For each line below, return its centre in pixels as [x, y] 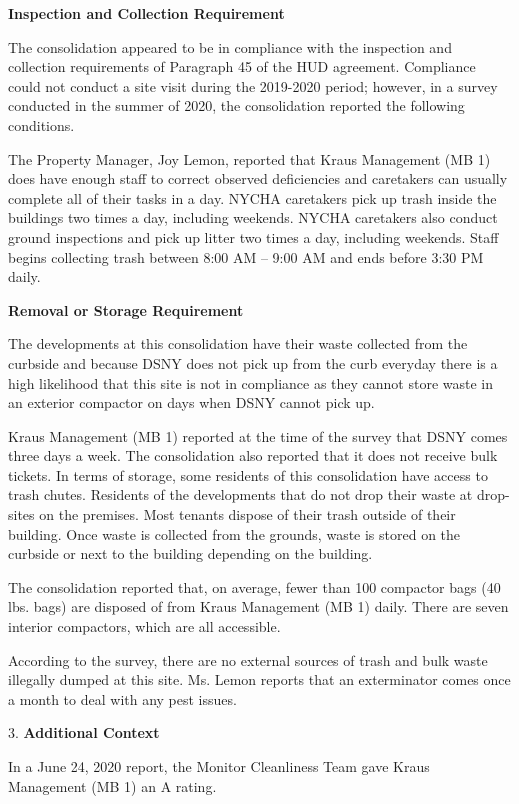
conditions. [41, 124]
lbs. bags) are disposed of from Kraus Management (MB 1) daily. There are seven [258, 606]
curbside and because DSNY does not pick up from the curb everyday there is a [253, 362]
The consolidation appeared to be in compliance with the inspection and [230, 46]
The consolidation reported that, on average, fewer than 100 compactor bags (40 [254, 586]
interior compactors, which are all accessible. [144, 626]
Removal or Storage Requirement [126, 309]
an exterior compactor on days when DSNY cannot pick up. [191, 402]
